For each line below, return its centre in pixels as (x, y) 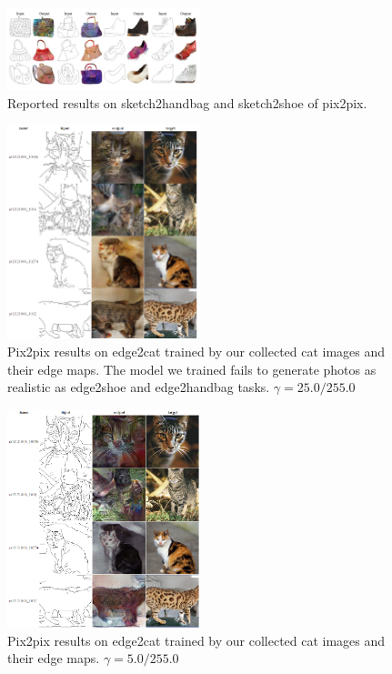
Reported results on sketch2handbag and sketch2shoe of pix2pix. (187, 102)
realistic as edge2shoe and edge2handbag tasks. (139, 387)
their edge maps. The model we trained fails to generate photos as (192, 369)
